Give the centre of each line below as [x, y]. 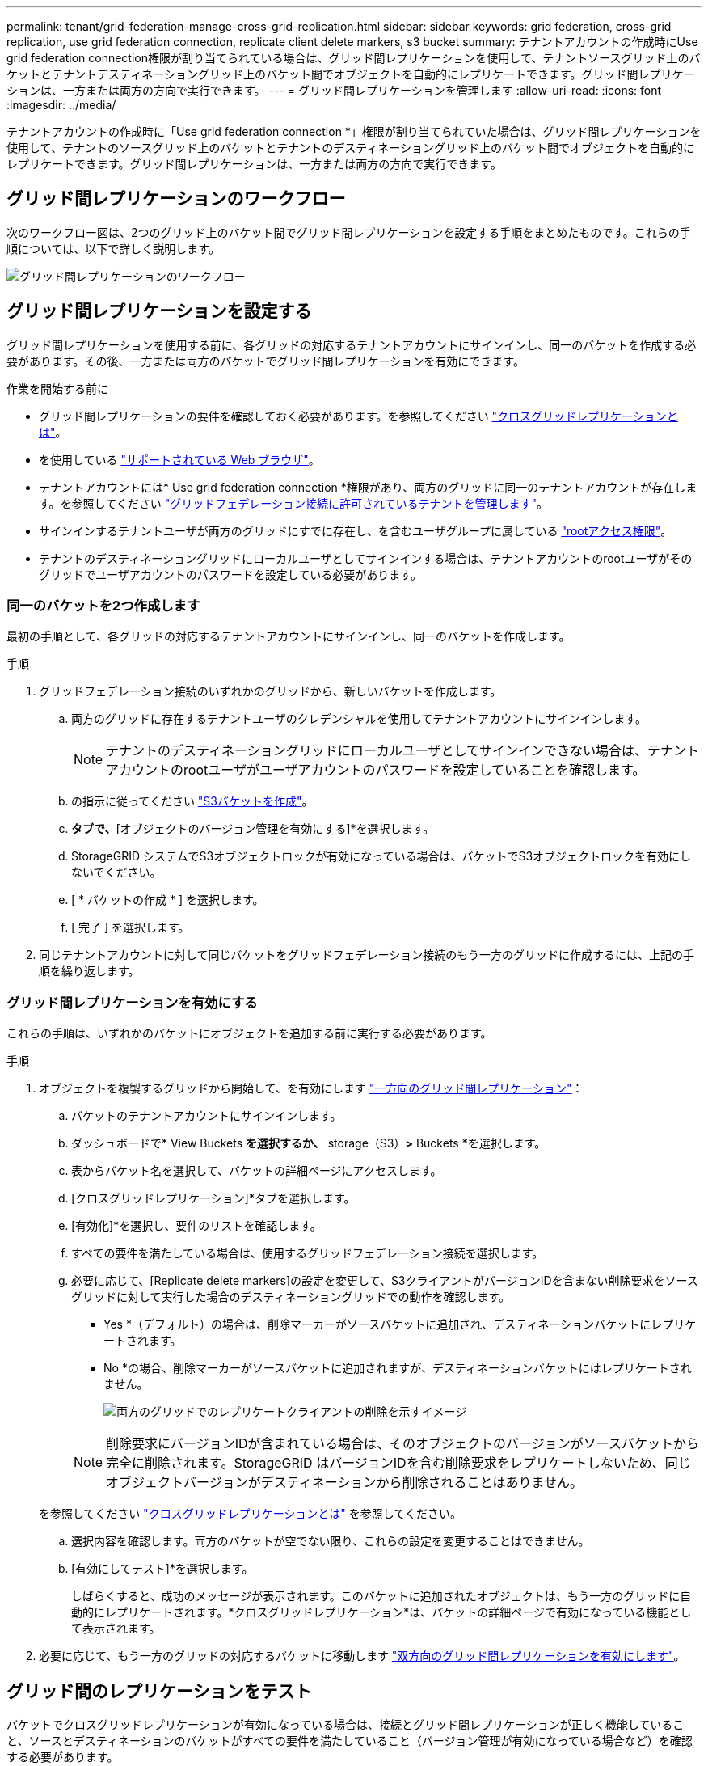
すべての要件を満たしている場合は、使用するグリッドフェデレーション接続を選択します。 [308, 1253]
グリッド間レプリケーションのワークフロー [176, 199]
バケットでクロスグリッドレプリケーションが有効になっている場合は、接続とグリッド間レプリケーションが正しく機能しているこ [346, 1725]
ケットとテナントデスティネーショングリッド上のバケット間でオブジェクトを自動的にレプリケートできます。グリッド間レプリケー [351, 74]
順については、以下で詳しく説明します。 [113, 248]
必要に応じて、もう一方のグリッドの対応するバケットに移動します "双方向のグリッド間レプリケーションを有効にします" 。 [362, 1656]
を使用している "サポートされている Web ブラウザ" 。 [179, 459]
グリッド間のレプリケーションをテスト [159, 1691]
